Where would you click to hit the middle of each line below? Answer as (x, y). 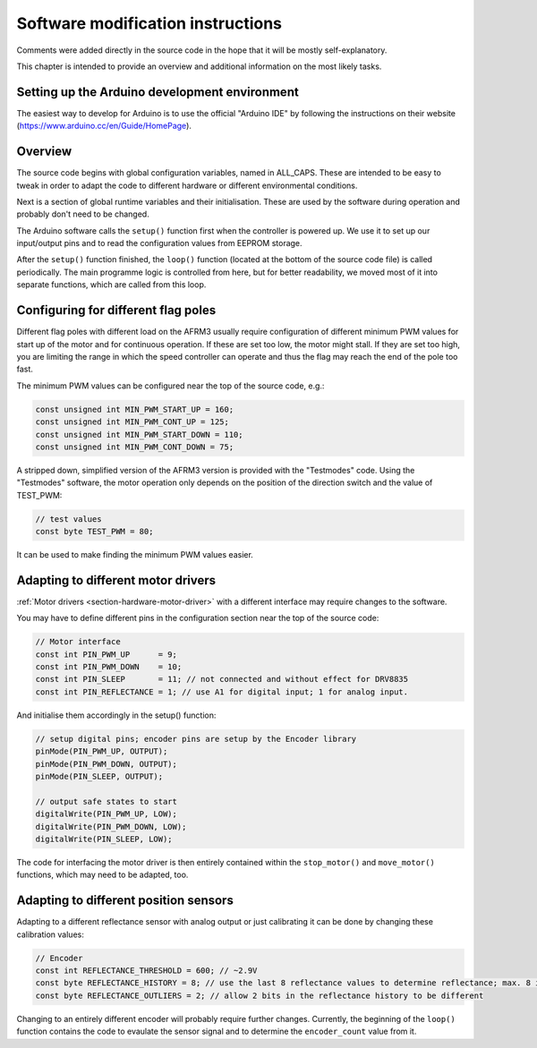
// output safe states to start (107, 801)
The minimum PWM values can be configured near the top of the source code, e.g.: (170, 386)
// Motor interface (78, 642)
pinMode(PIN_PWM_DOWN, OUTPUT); (107, 764)
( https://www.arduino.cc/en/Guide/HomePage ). (104, 126)
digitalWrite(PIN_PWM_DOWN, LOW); (111, 826)
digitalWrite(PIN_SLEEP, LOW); (104, 839)
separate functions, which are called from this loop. (111, 285)
